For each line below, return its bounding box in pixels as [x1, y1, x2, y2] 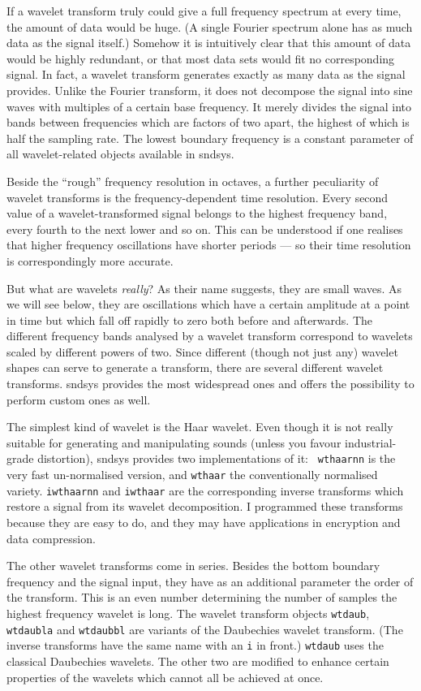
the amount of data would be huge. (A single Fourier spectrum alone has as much [6, 18, 413, 35]
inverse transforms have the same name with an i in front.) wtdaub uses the [6, 637, 384, 654]
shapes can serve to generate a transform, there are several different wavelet [6, 359, 384, 376]
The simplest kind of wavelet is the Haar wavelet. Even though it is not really [6, 418, 393, 435]
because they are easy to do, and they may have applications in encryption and [6, 514, 401, 530]
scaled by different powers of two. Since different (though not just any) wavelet [6, 343, 398, 360]
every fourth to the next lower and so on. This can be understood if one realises [6, 220, 403, 237]
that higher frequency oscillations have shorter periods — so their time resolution [6, 236, 411, 253]
